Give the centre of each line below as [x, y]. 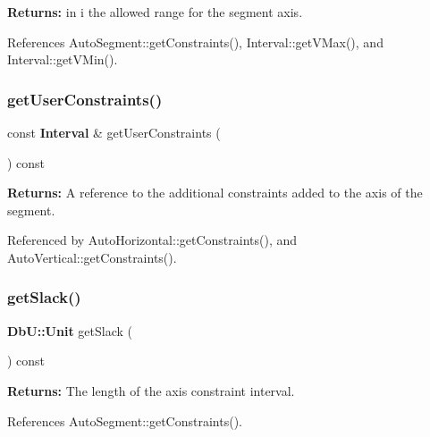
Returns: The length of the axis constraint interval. [151, 390]
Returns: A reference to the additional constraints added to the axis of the [215, 193]
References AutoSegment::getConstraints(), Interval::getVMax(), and [195, 42]
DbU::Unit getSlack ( [70, 330]
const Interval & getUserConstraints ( [114, 132]
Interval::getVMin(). [63, 59]
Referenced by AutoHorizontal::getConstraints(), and [152, 240]
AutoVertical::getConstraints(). [92, 257]
